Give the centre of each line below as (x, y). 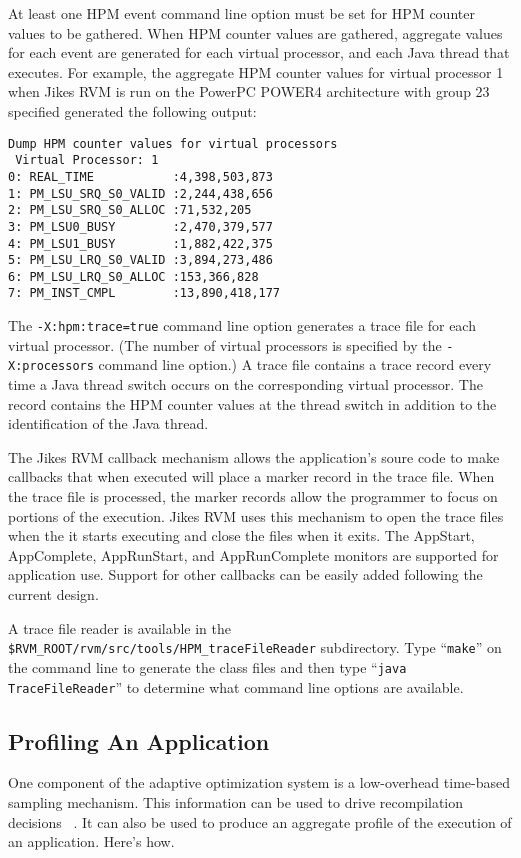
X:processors (51, 366)
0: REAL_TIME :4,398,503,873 (140, 176)
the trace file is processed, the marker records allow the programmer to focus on (253, 496)
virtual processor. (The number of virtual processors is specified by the (225, 344)
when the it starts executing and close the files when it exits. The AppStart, (241, 535)
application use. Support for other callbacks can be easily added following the (245, 574)
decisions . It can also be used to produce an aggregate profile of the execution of (260, 821)
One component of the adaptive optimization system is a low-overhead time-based (259, 782)
